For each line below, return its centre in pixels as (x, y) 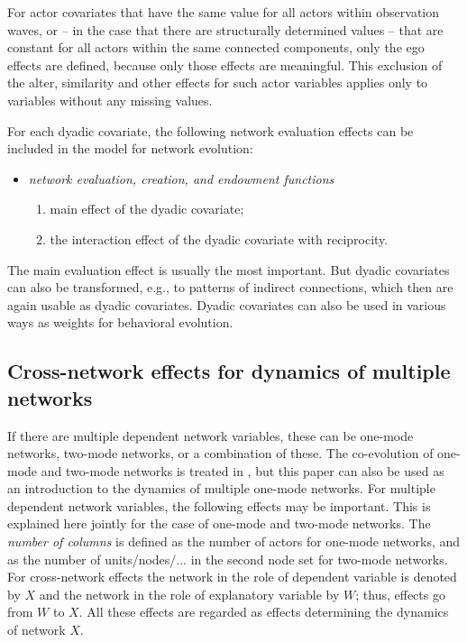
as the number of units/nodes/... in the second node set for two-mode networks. (228, 559)
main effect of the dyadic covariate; (147, 209)
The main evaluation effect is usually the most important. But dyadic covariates (229, 269)
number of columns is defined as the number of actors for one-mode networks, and (234, 541)
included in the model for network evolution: (130, 148)
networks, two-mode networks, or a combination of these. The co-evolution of (220, 453)
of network (37, 630)
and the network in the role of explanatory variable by (189, 594)
